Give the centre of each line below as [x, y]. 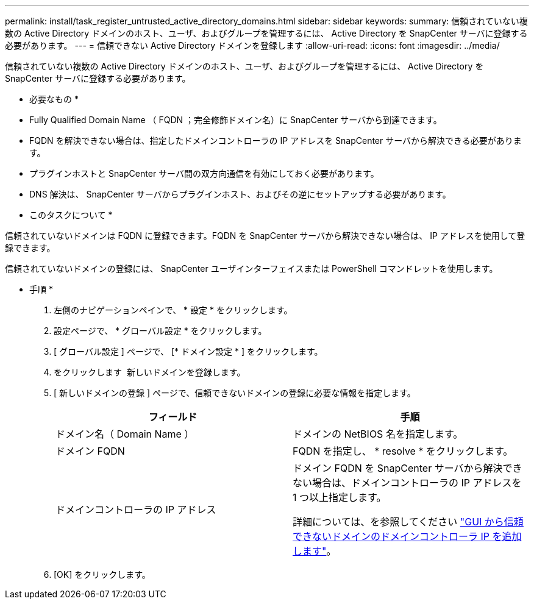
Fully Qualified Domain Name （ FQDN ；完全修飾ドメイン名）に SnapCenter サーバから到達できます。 [236, 120]
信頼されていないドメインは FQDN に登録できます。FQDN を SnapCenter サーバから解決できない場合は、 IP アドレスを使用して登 [265, 236]
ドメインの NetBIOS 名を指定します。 [378, 434]
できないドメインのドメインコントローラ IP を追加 [407, 536]
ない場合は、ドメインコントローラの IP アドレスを [407, 483]
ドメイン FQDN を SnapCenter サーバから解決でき [408, 468]
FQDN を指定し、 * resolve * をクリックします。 [403, 451]
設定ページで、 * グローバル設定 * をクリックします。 [160, 331]
